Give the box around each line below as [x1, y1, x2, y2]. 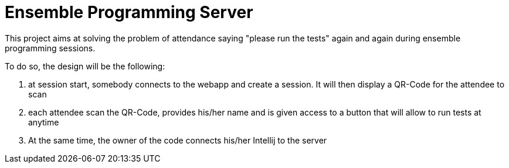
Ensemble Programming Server [5, 2, 253, 22]
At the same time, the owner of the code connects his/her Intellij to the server [28, 135, 327, 145]
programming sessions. [5, 43, 96, 53]
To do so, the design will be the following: [5, 61, 165, 71]
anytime [28, 117, 59, 127]
